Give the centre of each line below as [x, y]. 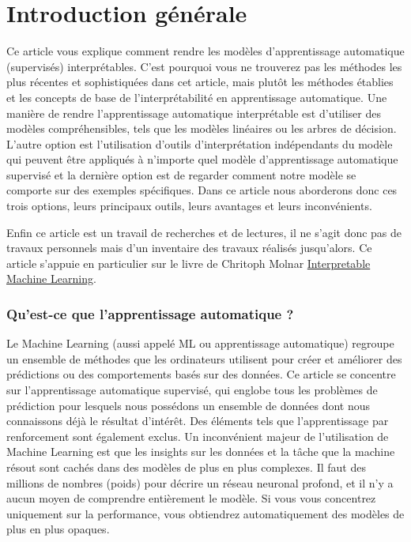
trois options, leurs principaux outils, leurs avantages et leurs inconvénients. [189, 206]
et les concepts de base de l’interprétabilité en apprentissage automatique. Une [197, 97]
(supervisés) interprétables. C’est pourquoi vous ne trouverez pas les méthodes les [204, 66]
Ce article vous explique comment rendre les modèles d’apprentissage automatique [205, 51]
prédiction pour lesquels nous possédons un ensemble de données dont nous [189, 405]
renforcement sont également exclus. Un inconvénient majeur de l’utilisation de [198, 436]
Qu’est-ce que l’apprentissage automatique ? [150, 313]
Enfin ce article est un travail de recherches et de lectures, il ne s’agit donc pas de [204, 232]
